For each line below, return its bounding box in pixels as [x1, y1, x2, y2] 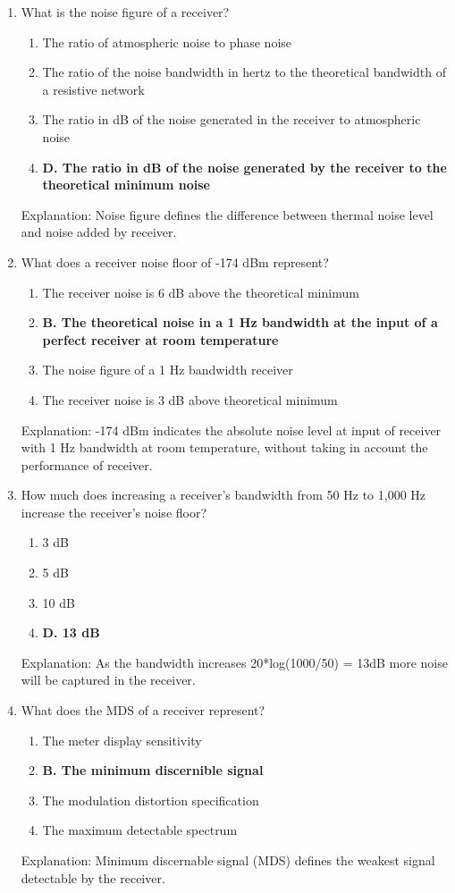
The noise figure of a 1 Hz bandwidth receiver [42, 360, 293, 379]
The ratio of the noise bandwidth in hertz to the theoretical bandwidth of [42, 63, 446, 81]
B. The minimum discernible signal [42, 761, 264, 779]
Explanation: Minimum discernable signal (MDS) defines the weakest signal [21, 851, 435, 869]
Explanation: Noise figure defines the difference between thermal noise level [21, 205, 434, 223]
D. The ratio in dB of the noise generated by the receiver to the [42, 157, 447, 176]
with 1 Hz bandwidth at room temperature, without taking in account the [21, 438, 428, 457]
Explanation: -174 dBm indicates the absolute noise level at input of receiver [21, 420, 442, 439]
